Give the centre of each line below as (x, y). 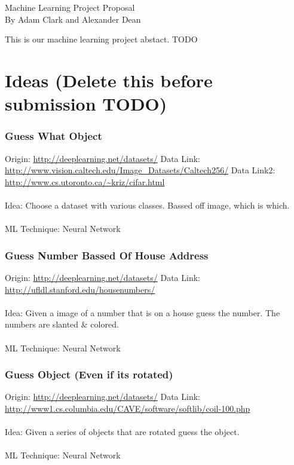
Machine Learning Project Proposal (70, 7)
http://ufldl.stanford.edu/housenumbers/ (80, 289)
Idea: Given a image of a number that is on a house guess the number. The (143, 312)
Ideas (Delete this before (109, 80)
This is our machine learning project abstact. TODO (101, 39)
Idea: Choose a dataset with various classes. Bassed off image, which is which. (147, 205)
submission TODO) (86, 104)
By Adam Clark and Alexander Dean (73, 19)
